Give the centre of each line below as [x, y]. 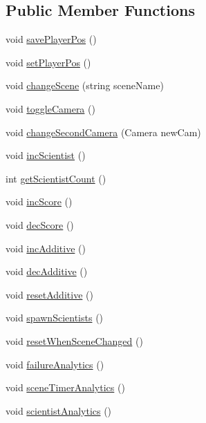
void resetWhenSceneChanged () [74, 340]
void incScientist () [46, 155]
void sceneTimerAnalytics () [65, 387]
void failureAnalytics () [55, 364]
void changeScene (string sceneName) [85, 85]
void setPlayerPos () [48, 62]
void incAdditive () [46, 248]
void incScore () [39, 201]
